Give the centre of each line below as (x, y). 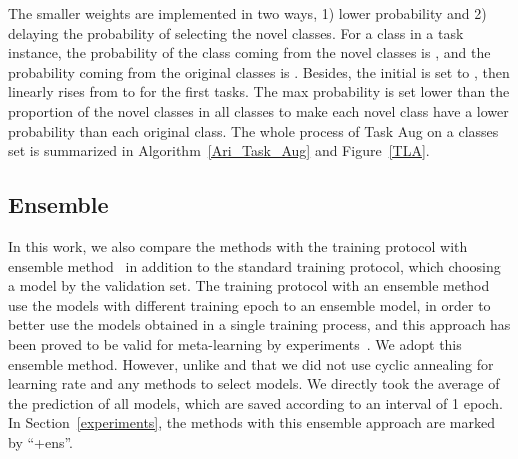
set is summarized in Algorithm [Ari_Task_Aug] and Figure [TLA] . (219, 150)
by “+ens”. (41, 441)
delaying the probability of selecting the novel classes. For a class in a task (236, 32)
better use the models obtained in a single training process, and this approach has (259, 324)
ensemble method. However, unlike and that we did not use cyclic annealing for (251, 363)
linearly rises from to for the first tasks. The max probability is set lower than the (259, 91)
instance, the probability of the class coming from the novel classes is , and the (249, 52)
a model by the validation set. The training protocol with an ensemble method (249, 285)
